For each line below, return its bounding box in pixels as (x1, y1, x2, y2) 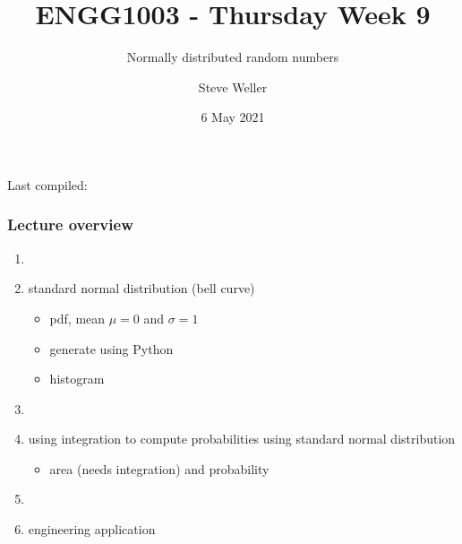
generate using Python (49, 339, 174, 358)
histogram (49, 369, 105, 388)
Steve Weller (198, 77, 268, 96)
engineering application (28, 520, 156, 539)
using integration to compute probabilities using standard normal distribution (28, 429, 456, 448)
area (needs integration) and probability (49, 459, 269, 478)
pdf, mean (49, 308, 106, 327)
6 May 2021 (201, 108, 265, 126)
